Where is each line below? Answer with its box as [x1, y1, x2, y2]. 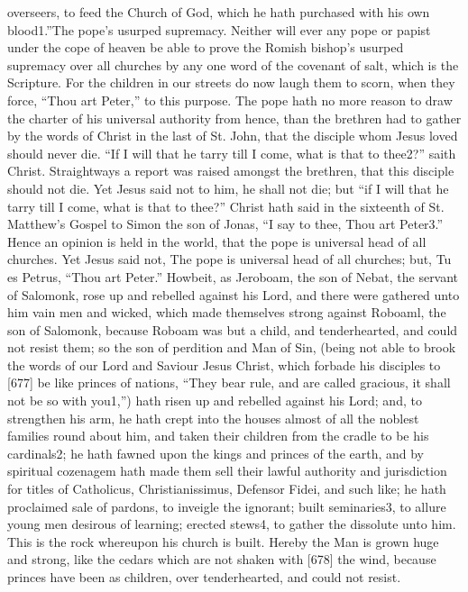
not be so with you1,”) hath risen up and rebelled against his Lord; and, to [7, 391, 422, 410]
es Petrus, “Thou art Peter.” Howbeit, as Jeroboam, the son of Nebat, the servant [7, 267, 459, 286]
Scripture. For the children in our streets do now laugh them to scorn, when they [7, 73, 455, 92]
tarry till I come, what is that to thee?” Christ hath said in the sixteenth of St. [7, 196, 445, 215]
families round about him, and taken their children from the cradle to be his [7, 426, 429, 445]
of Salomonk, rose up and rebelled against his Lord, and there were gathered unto [7, 285, 460, 304]
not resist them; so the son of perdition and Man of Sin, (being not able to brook [7, 338, 456, 357]
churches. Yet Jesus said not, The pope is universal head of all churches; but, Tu [7, 250, 452, 269]
